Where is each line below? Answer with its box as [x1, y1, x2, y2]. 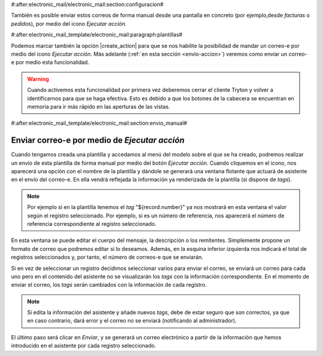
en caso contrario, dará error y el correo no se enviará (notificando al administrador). [27, 317, 237, 324]
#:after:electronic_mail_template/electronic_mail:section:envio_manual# [11, 119, 188, 127]
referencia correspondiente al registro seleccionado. [27, 220, 157, 227]
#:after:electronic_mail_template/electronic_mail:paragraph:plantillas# [11, 31, 182, 38]
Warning [27, 75, 49, 82]
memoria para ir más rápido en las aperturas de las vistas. [27, 103, 170, 110]
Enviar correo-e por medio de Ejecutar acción [11, 135, 185, 146]
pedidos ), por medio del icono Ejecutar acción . [11, 20, 127, 27]
